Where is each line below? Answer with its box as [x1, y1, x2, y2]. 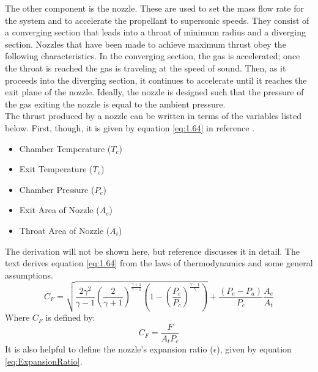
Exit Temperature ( [19, 162, 93, 175]
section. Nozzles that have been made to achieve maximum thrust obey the [5, 37, 286, 50]
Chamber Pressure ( [19, 183, 95, 195]
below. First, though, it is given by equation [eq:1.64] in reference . [5, 121, 255, 134]
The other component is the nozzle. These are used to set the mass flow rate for [5, 2, 304, 14]
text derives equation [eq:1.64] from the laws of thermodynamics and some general [5, 257, 313, 269]
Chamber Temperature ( [19, 142, 111, 155]
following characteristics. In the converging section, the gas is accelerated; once [5, 49, 300, 62]
